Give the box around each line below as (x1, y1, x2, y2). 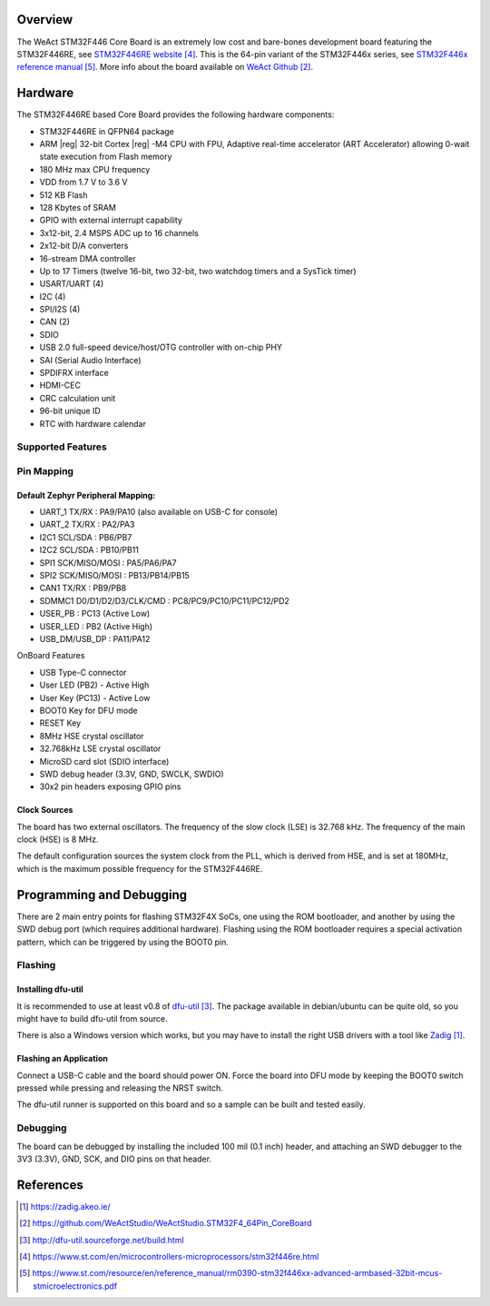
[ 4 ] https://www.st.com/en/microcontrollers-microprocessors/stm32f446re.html (19, 1252, 319, 1262)
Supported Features (16, 440, 108, 453)
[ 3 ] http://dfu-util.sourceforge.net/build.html (19, 1234, 185, 1245)
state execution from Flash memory (39, 151, 172, 163)
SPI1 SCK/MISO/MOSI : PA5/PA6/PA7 (39, 557, 177, 568)
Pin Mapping (16, 464, 74, 477)
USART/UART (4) (39, 278, 104, 290)
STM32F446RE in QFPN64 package (39, 125, 174, 136)
